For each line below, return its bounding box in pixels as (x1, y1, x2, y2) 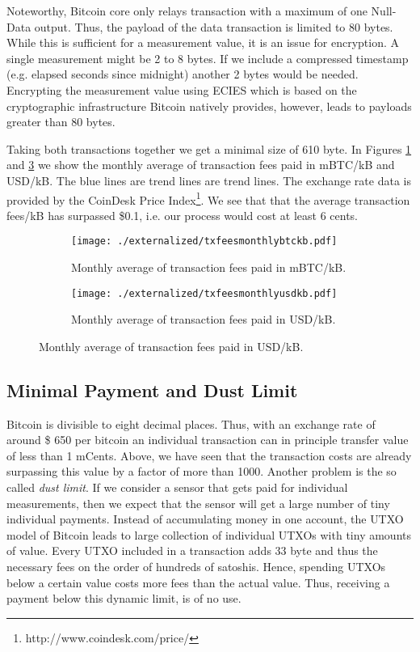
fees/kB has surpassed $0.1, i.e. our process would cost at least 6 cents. (6, 206, 359, 223)
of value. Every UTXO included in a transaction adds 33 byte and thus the (6, 542, 378, 559)
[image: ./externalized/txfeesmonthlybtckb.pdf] (71, 235, 338, 248)
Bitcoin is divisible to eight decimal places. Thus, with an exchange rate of (6, 415, 376, 432)
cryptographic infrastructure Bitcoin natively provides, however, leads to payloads (6, 97, 412, 114)
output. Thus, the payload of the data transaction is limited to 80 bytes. (34, 18, 393, 35)
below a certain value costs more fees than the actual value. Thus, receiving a (6, 574, 390, 591)
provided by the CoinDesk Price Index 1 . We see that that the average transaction (6, 188, 410, 208)
